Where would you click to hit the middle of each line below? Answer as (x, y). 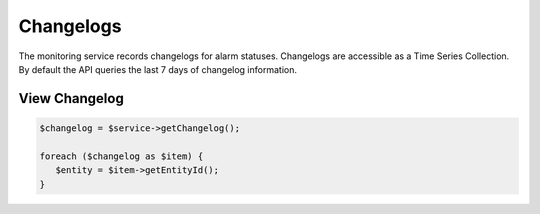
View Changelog (71, 98)
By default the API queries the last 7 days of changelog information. (157, 69)
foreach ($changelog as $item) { (121, 156)
